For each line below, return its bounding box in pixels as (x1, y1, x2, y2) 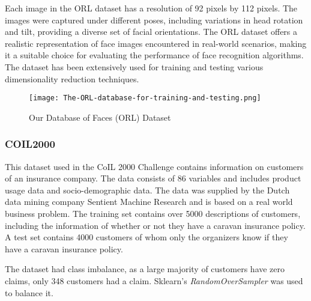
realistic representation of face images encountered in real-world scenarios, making (5, 37, 307, 49)
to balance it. (5, 286, 53, 299)
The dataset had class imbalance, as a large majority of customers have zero (5, 263, 285, 275)
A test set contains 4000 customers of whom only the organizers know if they (5, 231, 288, 243)
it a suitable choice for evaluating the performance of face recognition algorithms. (5, 49, 304, 61)
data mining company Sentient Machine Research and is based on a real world (5, 195, 293, 208)
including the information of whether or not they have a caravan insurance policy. (5, 219, 306, 231)
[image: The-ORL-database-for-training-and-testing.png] (29, 94, 261, 103)
